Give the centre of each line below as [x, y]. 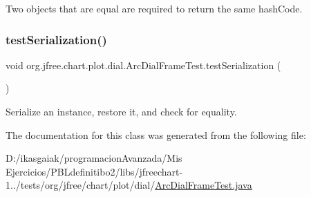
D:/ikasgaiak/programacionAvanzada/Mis [94, 158]
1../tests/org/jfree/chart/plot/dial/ [81, 185]
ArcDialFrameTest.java [204, 185]
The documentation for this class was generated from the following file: [156, 134]
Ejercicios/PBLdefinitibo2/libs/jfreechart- [94, 171]
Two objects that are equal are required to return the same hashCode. [154, 8]
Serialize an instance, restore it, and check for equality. [121, 111]
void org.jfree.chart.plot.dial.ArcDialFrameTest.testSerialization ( [143, 65]
